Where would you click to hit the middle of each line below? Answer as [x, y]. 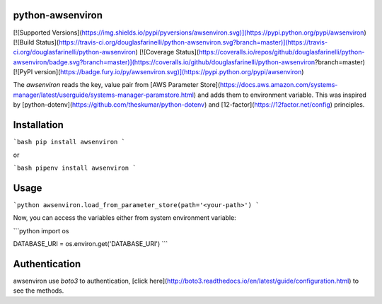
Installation [38, 125]
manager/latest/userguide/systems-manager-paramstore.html [104, 95]
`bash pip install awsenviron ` [69, 142]
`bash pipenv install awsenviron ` [75, 168]
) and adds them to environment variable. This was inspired [280, 95]
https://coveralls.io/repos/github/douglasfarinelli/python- [282, 52]
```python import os [41, 230]
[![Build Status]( [36, 42]
